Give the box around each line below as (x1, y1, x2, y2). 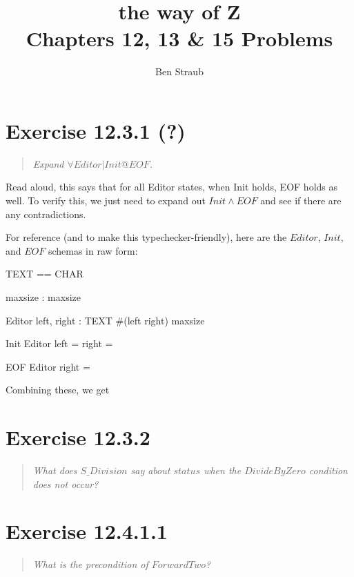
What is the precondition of (32, 557, 148, 571)
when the (204, 463, 242, 478)
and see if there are (260, 193, 342, 208)
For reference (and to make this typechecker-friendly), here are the (6, 230, 287, 244)
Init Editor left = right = (6, 336, 113, 351)
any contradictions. (6, 206, 86, 221)
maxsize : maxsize (6, 290, 81, 304)
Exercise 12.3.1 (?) (6, 116, 186, 144)
